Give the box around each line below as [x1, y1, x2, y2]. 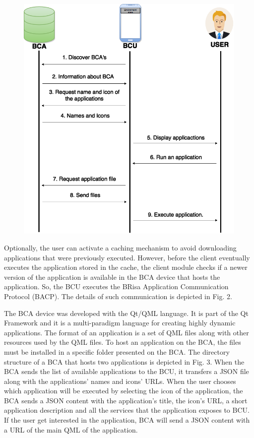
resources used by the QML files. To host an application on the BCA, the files [4, 337, 241, 347]
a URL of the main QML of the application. [4, 424, 138, 435]
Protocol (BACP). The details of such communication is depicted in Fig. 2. [4, 291, 232, 301]
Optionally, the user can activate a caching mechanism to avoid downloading [4, 242, 237, 252]
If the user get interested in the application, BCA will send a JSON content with [4, 415, 250, 425]
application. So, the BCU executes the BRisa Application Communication [4, 281, 229, 292]
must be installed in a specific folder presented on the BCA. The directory [4, 346, 230, 357]
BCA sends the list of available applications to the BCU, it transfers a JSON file [4, 366, 249, 376]
